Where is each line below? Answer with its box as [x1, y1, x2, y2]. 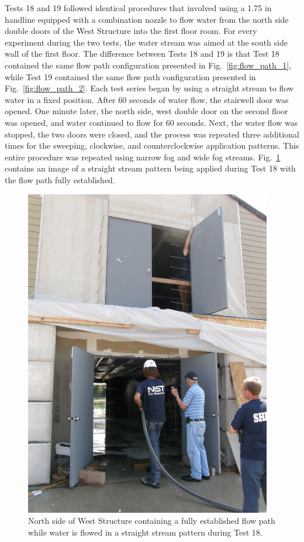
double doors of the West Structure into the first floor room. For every [5, 25, 257, 37]
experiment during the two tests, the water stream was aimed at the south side [5, 36, 288, 48]
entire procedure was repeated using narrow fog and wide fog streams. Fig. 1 [5, 150, 281, 163]
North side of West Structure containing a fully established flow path [28, 514, 275, 527]
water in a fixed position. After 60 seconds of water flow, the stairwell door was [5, 93, 289, 105]
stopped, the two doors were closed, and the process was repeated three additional [5, 128, 299, 140]
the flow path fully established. [5, 173, 115, 186]
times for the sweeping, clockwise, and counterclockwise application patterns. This [5, 139, 299, 152]
